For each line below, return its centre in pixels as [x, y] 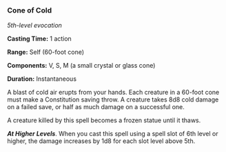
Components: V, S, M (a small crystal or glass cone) [81, 66]
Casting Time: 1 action [40, 39]
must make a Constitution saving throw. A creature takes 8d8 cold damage [113, 99]
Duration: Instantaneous [42, 79]
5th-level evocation [34, 26]
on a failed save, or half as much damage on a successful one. [96, 107]
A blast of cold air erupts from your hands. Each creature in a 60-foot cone [113, 93]
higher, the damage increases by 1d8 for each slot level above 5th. [101, 141]
